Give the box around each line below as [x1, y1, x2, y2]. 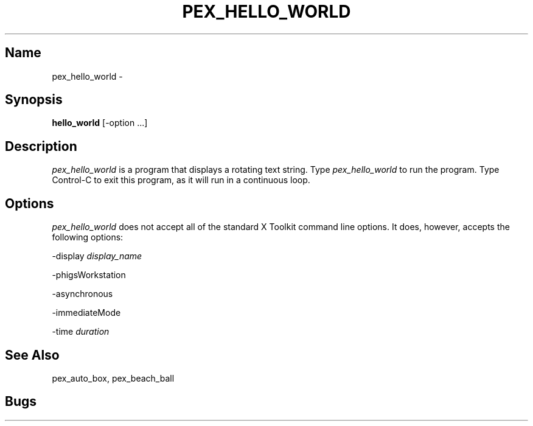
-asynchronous [52, 288, 113, 299]
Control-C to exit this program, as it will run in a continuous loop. [52, 175, 310, 186]
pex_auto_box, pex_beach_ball [52, 372, 175, 383]
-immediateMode [52, 307, 121, 318]
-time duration [52, 326, 110, 337]
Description [5, 138, 77, 154]
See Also [5, 347, 60, 363]
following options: [52, 232, 124, 243]
